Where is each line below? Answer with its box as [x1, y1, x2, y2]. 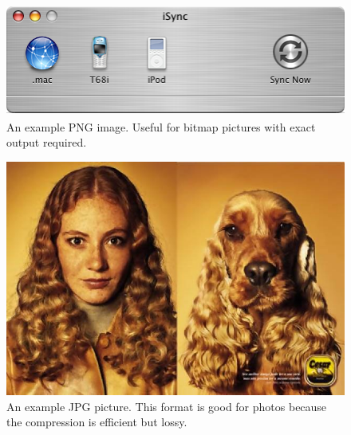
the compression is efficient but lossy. [6, 413, 187, 430]
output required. [6, 134, 87, 151]
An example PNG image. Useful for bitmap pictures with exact [6, 118, 316, 135]
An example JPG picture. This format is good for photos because [6, 398, 327, 414]
